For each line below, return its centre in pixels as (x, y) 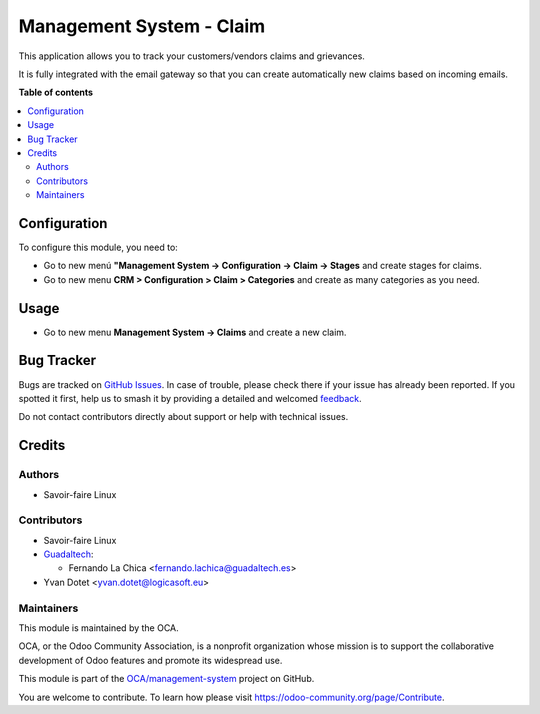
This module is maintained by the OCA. (98, 627)
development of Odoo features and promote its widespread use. (150, 660)
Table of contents (56, 92)
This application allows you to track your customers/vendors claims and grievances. (191, 56)
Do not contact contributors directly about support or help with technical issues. (183, 417)
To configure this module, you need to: (98, 247)
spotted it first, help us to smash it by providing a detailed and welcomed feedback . (190, 398)
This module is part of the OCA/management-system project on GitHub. (166, 679)
